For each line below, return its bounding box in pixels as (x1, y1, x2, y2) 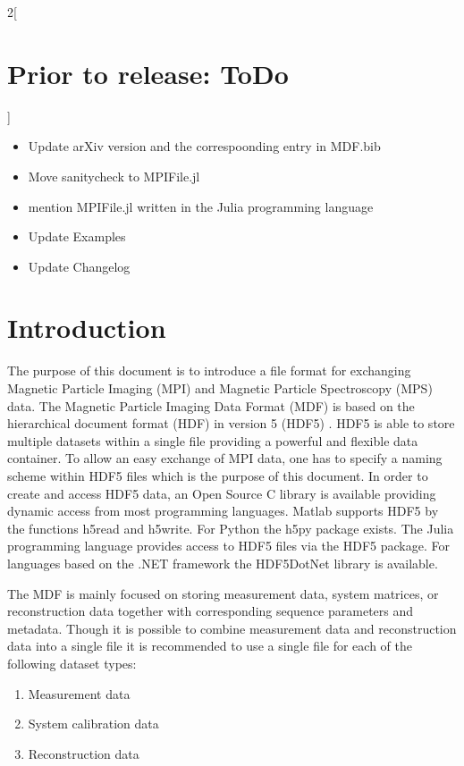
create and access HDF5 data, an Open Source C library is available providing (7, 484, 436, 502)
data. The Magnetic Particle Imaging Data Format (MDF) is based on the (7, 396, 415, 415)
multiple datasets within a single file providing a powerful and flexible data (7, 431, 418, 450)
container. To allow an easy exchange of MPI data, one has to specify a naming (7, 449, 443, 467)
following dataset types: (7, 653, 137, 672)
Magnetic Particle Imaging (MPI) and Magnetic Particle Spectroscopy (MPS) (7, 379, 433, 397)
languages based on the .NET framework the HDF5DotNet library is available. (7, 553, 438, 572)
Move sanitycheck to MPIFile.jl (28, 166, 200, 185)
